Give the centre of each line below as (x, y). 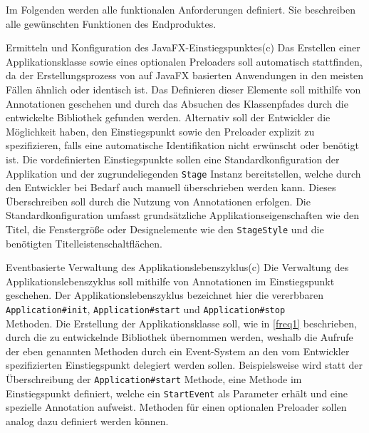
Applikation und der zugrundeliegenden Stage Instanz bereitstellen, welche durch (183, 173)
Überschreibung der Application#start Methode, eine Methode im (154, 379)
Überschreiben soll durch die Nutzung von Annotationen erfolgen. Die (158, 201)
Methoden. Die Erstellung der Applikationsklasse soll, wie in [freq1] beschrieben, (182, 323)
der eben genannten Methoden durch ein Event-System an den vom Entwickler (178, 351)
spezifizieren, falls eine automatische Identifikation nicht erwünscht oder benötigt (182, 145)
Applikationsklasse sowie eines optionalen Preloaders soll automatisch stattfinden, (184, 61)
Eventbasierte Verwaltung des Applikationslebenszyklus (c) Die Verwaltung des (177, 267)
